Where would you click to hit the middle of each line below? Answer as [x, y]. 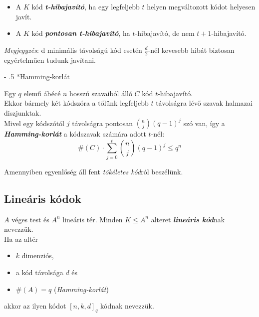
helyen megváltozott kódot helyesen [201, 6]
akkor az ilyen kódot [35, 306]
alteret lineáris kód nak [188, 219]
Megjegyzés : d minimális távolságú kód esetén [73, 50]
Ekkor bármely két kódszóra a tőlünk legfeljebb [76, 103]
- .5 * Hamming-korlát [37, 77]
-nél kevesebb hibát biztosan [191, 50]
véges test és [30, 219]
